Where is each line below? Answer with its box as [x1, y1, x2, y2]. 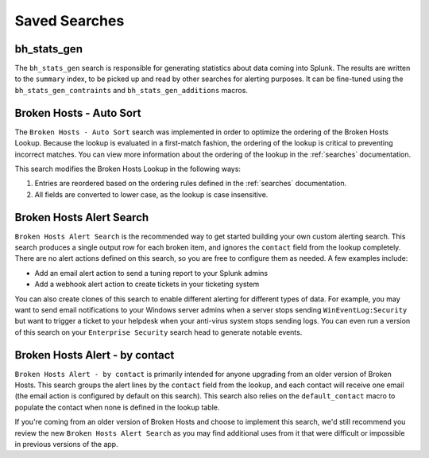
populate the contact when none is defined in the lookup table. [14, 402, 220, 412]
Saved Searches [14, 12, 125, 29]
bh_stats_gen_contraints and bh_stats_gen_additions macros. [14, 85, 248, 95]
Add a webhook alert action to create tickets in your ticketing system [34, 279, 260, 289]
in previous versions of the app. [14, 439, 118, 448]
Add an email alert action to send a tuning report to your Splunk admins [34, 268, 269, 278]
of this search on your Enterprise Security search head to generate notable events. [14, 327, 303, 337]
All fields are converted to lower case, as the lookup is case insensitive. [34, 189, 269, 199]
